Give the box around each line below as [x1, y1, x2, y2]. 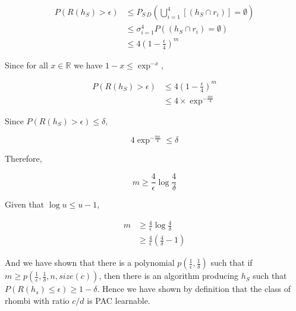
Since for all [5, 58, 48, 71]
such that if [210, 256, 253, 269]
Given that [5, 198, 45, 211]
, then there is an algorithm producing [99, 269, 239, 282]
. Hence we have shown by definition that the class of [97, 282, 291, 295]
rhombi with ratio [5, 294, 70, 306]
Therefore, [5, 152, 42, 165]
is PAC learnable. [87, 294, 150, 306]
